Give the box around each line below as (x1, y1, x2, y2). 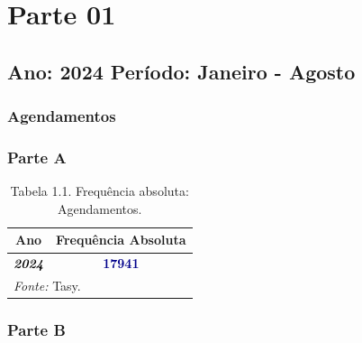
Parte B (7, 319, 66, 341)
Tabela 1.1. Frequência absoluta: (10, 181, 189, 200)
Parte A (7, 145, 67, 168)
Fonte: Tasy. (14, 276, 81, 295)
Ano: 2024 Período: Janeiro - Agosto (7, 57, 356, 85)
